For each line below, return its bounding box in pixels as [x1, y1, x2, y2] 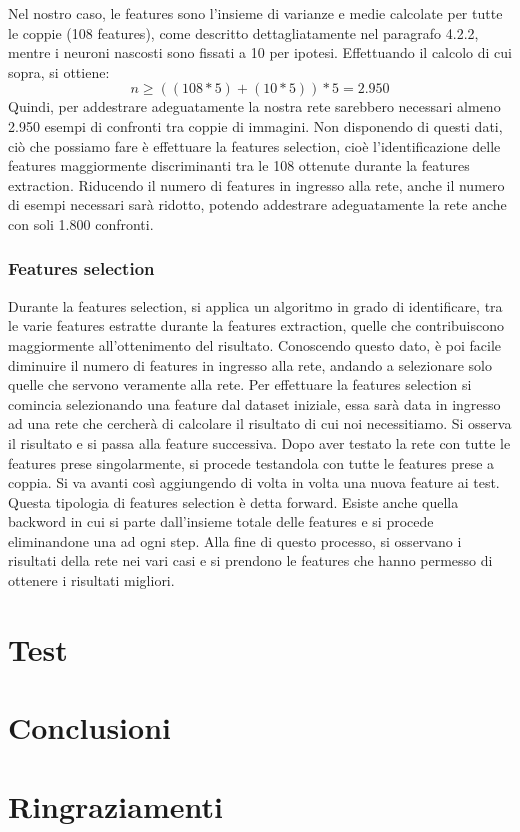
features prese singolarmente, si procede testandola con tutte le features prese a [8, 452, 495, 473]
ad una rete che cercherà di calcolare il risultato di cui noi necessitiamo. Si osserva [8, 413, 512, 434]
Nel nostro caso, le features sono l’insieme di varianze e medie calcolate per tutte [8, 3, 503, 23]
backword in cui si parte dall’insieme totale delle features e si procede [8, 511, 434, 532]
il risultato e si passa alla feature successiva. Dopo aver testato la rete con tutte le [8, 432, 511, 453]
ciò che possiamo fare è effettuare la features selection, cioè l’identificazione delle [8, 135, 501, 156]
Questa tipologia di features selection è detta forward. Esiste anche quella [8, 491, 459, 512]
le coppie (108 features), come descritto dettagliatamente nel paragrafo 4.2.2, [8, 22, 479, 43]
